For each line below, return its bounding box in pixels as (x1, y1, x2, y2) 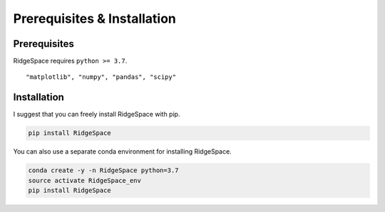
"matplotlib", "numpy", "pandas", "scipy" (26, 73, 177, 81)
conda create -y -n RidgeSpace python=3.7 (28, 166, 179, 174)
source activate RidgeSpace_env (28, 176, 142, 184)
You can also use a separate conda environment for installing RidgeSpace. (13, 147, 232, 156)
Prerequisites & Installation (13, 11, 176, 26)
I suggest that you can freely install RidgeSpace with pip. (13, 110, 180, 119)
